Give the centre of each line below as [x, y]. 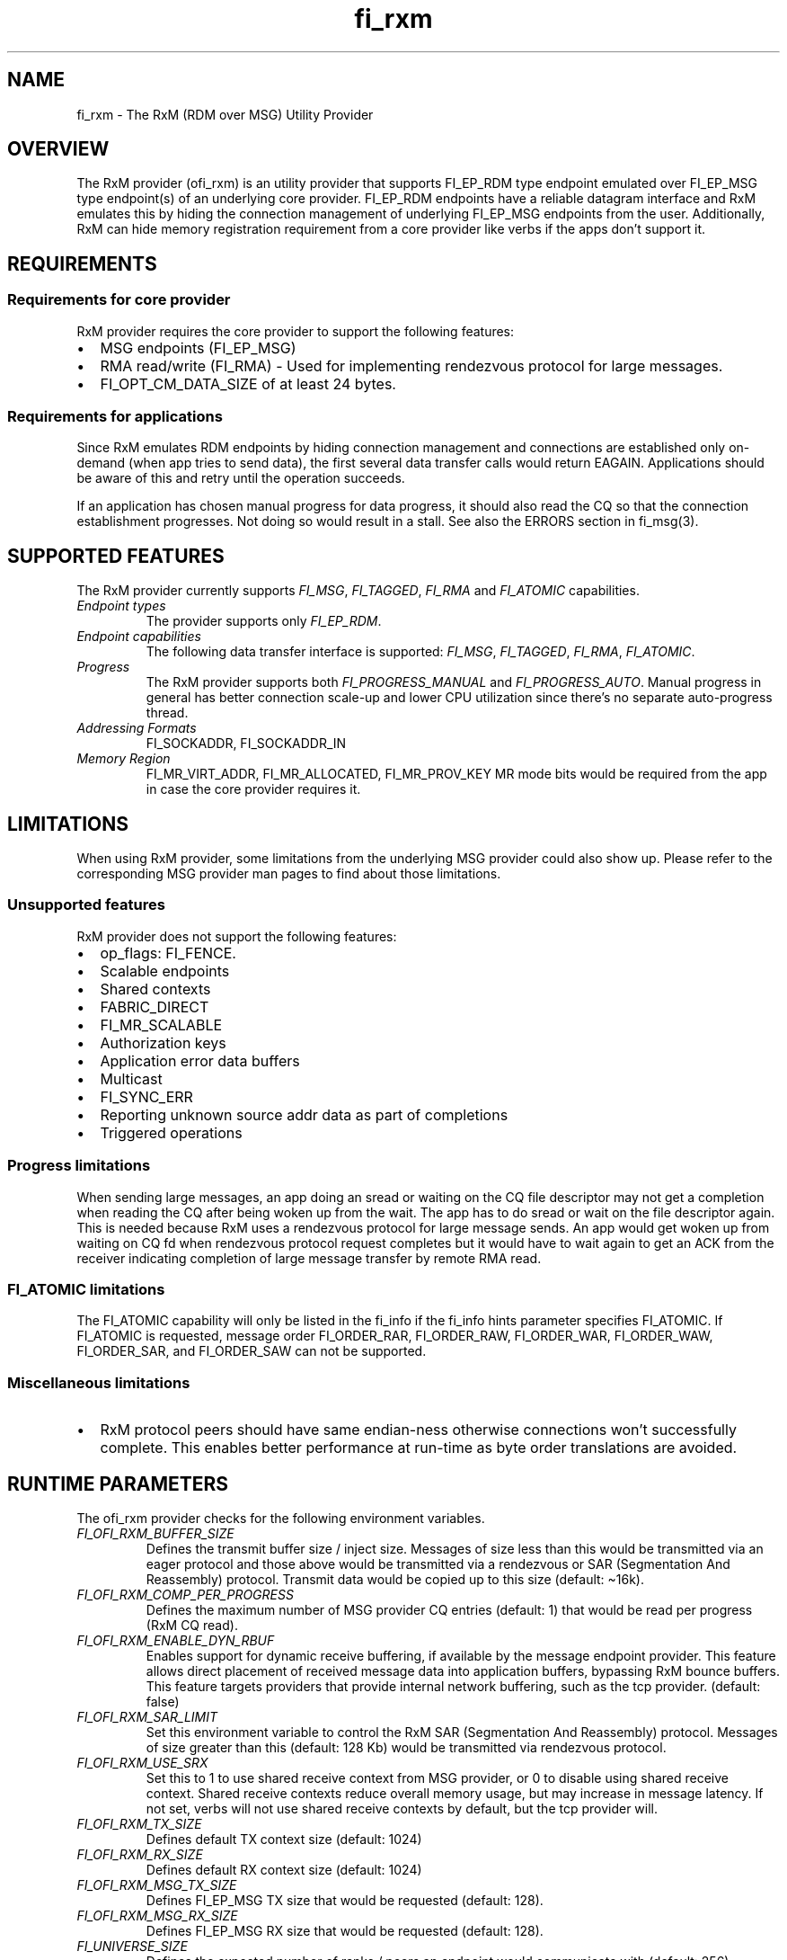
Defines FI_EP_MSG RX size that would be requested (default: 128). [345, 1930]
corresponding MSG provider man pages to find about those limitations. [289, 874]
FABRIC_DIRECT [155, 1007]
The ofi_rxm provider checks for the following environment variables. [281, 1518]
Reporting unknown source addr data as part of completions [304, 1114]
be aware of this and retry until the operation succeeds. [241, 478]
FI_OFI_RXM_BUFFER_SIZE [155, 1533]
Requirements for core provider [119, 300]
